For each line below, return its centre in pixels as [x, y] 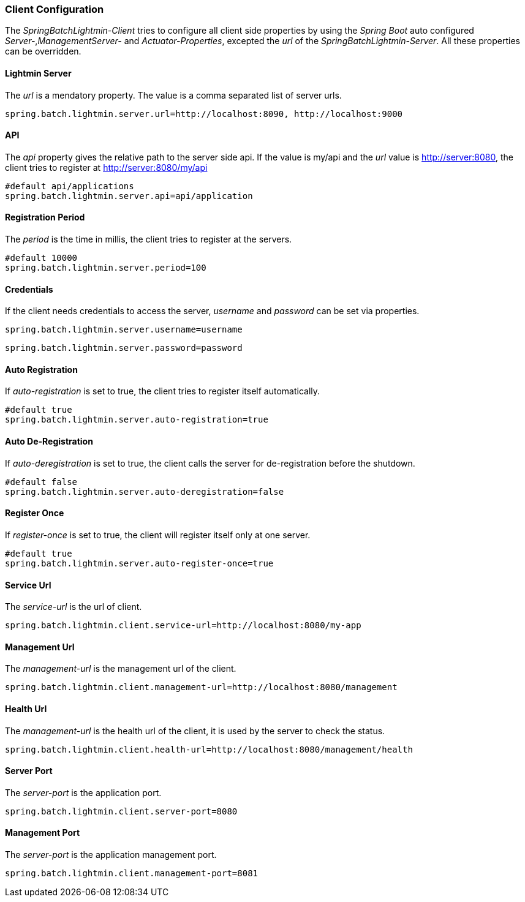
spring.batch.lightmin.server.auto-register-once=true [139, 563]
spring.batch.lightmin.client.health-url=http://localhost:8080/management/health [209, 749]
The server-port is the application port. [83, 792]
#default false [41, 482]
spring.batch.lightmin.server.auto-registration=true [137, 420]
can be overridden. [43, 51]
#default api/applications [70, 186]
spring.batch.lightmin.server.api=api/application [129, 196]
